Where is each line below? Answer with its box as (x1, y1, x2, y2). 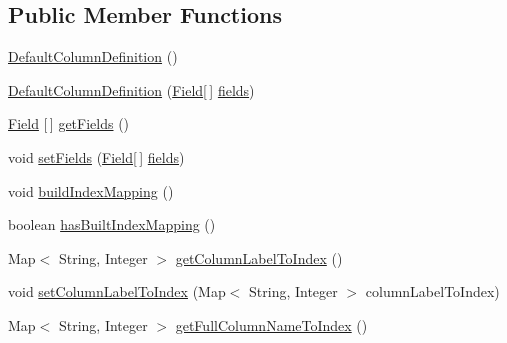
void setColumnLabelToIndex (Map (8, 281, 226, 302)
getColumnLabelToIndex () (175, 247, 343, 268)
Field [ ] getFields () (8, 113, 130, 134)
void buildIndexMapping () (8, 180, 174, 201)
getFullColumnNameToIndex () (175, 314, 368, 335)
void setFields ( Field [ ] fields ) (8, 146, 185, 167)
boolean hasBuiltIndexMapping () (8, 214, 216, 235)
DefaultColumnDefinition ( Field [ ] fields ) (8, 79, 255, 100)
